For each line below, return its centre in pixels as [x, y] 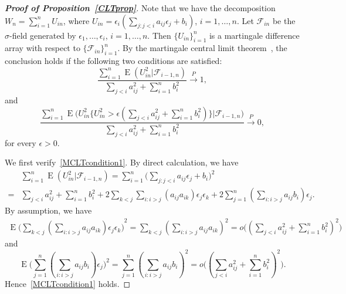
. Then [159, 35]
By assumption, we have [48, 210]
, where [76, 20]
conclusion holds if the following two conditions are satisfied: [113, 61]
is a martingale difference [254, 35]
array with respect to [43, 48]
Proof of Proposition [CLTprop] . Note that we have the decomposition [140, 8]
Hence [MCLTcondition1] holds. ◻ [68, 284]
